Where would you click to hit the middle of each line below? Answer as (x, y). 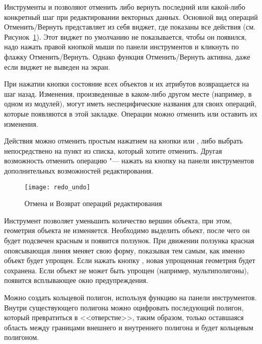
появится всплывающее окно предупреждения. (76, 280)
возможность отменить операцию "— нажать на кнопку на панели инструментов (129, 161)
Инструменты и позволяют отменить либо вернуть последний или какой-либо (125, 7)
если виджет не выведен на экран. (57, 66)
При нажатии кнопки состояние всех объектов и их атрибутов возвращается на (127, 84)
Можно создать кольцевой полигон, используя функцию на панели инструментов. (130, 297)
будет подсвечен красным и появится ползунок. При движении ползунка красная (129, 240)
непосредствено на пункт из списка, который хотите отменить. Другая (113, 150)
